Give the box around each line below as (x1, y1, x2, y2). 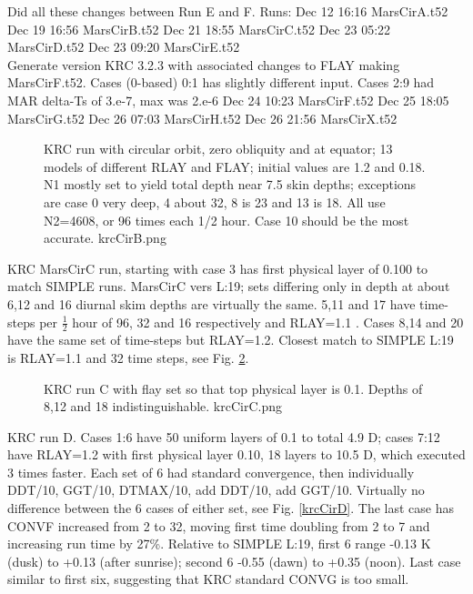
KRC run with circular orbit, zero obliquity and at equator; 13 (44, 139, 393, 158)
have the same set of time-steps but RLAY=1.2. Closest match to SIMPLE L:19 (7, 330, 454, 349)
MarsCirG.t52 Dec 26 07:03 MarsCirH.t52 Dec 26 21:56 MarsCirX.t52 (7, 108, 398, 127)
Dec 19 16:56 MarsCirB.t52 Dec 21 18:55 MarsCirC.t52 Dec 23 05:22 (7, 19, 391, 38)
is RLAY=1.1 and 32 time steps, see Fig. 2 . (7, 347, 249, 367)
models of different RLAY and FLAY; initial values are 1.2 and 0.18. (44, 156, 426, 176)
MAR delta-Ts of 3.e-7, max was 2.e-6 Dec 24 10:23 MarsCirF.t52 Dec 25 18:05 (7, 90, 449, 109)
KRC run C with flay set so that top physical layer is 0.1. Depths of (44, 378, 423, 398)
